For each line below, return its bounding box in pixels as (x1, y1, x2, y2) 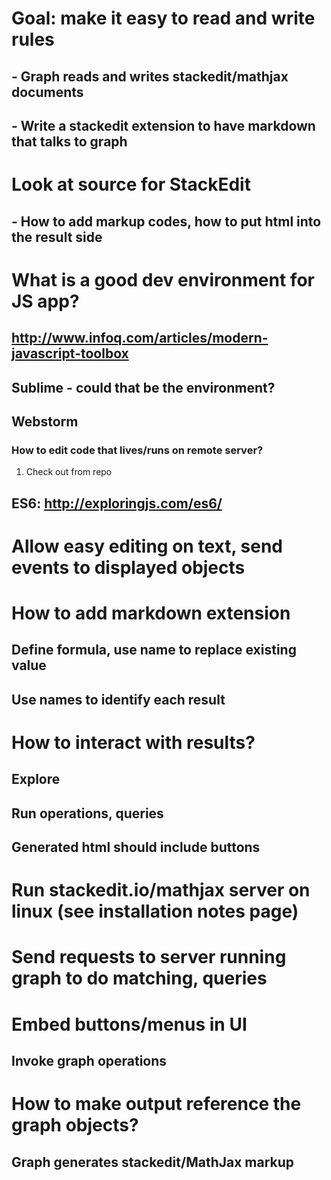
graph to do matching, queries (11, 967, 268, 990)
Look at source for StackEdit (11, 173, 251, 196)
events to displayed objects (11, 556, 246, 579)
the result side (11, 228, 103, 246)
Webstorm (11, 413, 79, 430)
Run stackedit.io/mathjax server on (11, 879, 311, 902)
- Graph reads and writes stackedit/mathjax (11, 68, 289, 85)
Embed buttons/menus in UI (11, 1013, 248, 1036)
